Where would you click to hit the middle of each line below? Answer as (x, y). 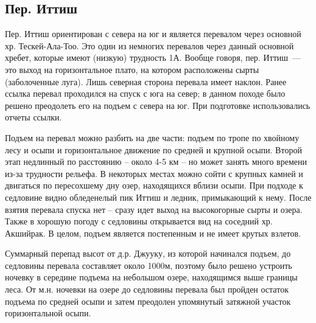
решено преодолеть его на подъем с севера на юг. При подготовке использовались (158, 105)
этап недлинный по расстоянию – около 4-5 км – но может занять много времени (156, 161)
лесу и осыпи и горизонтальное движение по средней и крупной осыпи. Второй (153, 149)
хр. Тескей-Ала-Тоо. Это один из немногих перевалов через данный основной (149, 45)
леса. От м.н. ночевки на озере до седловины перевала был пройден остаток (147, 289)
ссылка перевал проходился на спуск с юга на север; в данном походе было (145, 93)
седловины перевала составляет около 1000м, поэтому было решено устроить (149, 265)
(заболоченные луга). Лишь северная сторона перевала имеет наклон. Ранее (146, 81)
